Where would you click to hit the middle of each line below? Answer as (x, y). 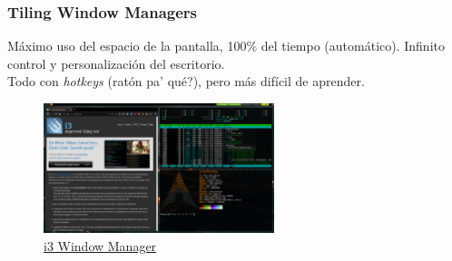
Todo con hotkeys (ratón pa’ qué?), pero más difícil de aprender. (186, 81)
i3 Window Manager (100, 245)
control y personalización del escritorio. (116, 63)
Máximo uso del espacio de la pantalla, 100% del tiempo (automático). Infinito (226, 46)
